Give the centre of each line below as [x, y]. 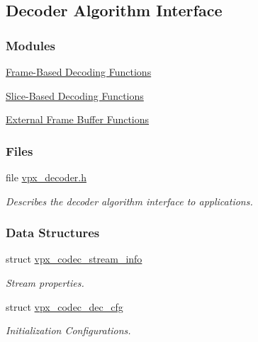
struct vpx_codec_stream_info [74, 259]
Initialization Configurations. [68, 330]
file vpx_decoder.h [46, 177]
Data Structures [53, 233]
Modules [30, 45]
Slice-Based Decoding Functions [75, 95]
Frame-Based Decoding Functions [79, 72]
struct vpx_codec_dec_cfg [64, 306]
